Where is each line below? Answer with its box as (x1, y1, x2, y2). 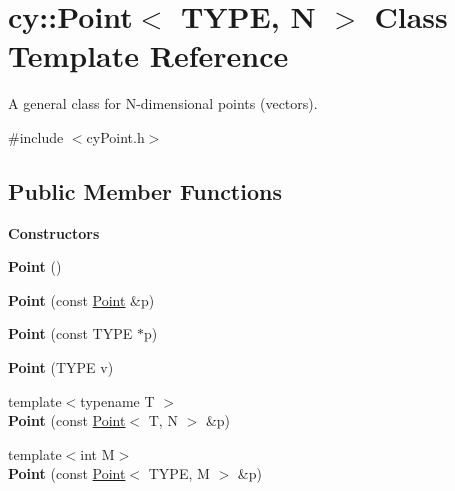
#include (8, 126, 64, 147)
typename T (80, 390, 155, 411)
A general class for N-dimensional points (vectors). (8, 93, 318, 114)
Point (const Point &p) (8, 289, 155, 310)
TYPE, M (148, 463, 210, 484)
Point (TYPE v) (8, 357, 114, 378)
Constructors (8, 222, 100, 243)
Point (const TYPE (8, 323, 133, 344)
